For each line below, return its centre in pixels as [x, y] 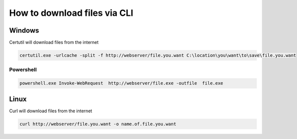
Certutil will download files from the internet [54, 43]
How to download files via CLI [71, 13]
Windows [24, 30]
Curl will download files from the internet [51, 111]
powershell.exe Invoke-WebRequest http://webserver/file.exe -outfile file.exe [122, 83]
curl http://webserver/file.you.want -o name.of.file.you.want [98, 124]
